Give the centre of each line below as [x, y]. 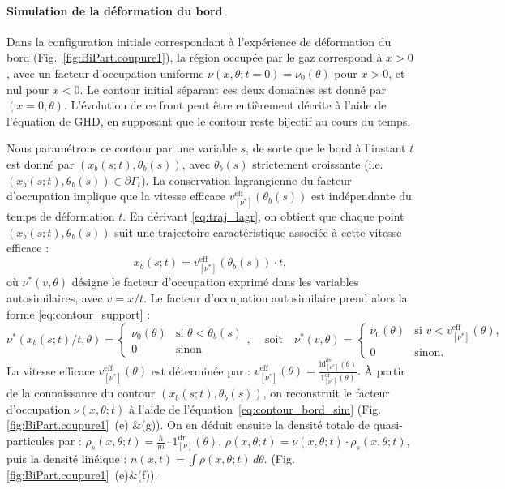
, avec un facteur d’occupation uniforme [105, 73]
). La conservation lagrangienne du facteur [246, 180]
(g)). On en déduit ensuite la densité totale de [255, 425]
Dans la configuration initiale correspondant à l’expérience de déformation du [199, 41]
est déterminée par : [201, 370]
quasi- [388, 425]
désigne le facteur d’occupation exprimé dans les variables [215, 282]
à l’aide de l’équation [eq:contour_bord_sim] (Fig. [255, 408]
